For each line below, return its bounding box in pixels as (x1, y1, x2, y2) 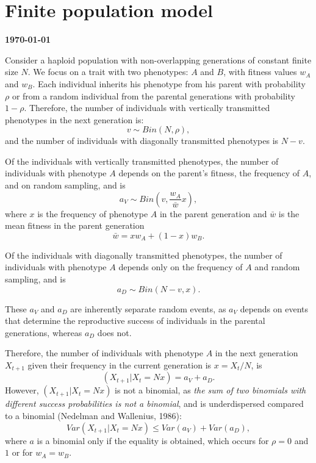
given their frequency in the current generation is (27, 359, 212, 371)
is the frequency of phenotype (37, 207, 148, 220)
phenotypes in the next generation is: (5, 113, 144, 126)
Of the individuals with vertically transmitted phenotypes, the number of (5, 154, 279, 167)
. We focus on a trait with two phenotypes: (27, 65, 189, 78)
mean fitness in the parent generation (5, 219, 145, 232)
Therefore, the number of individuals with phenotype (5, 346, 203, 359)
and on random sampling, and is (5, 179, 126, 192)
